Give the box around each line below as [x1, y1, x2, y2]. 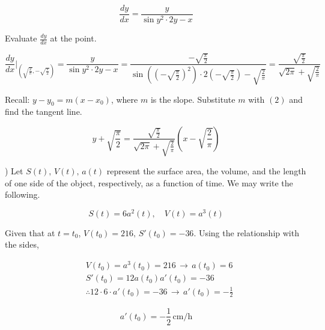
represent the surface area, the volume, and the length [106, 164, 306, 177]
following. [5, 188, 40, 201]
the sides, [5, 238, 39, 251]
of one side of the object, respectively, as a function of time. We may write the [5, 176, 293, 189]
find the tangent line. [5, 105, 82, 118]
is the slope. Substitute [150, 93, 235, 105]
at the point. [50, 32, 97, 44]
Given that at [5, 226, 55, 239]
